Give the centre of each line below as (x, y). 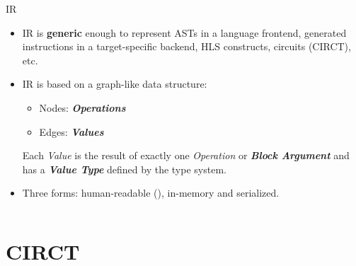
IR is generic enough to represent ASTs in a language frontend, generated (184, 32)
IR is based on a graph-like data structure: (115, 84)
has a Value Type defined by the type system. (124, 169)
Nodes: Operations (82, 107)
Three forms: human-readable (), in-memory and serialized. (151, 193)
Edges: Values (71, 131)
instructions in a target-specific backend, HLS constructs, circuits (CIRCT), (186, 46)
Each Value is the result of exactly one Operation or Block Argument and (186, 155)
